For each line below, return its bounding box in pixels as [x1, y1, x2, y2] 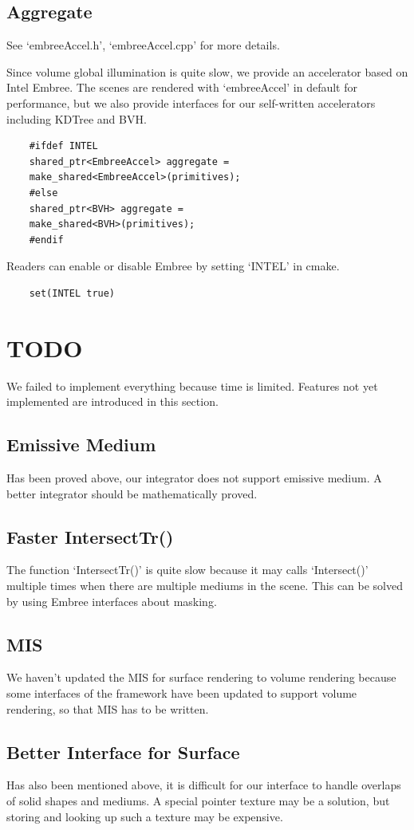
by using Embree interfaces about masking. [6, 592, 217, 609]
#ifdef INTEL [29, 140, 98, 152]
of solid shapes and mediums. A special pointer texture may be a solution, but [6, 792, 390, 808]
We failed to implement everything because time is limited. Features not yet [6, 377, 378, 394]
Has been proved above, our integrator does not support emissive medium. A [6, 470, 382, 486]
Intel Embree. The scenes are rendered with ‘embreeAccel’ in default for [6, 79, 357, 96]
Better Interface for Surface [6, 739, 240, 764]
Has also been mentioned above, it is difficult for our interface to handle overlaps [6, 777, 401, 793]
